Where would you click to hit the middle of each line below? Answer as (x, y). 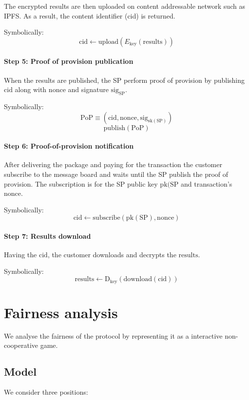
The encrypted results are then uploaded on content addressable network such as (124, 6)
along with (31, 89)
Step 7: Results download (48, 236)
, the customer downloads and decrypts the (112, 255)
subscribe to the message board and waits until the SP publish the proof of (116, 174)
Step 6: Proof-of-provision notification (69, 146)
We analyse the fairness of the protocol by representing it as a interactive (113, 335)
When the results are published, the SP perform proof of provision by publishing (124, 80)
